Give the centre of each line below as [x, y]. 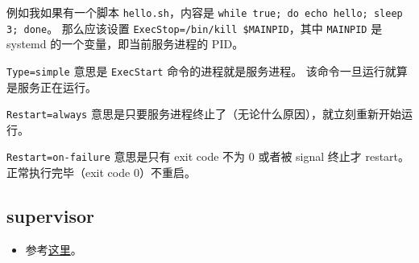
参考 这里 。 [54, 249]
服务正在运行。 [57, 86]
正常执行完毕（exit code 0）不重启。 [101, 173]
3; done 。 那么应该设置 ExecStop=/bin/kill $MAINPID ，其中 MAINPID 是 [195, 28]
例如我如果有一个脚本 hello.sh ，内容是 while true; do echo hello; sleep [205, 12]
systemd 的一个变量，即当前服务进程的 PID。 [125, 44]
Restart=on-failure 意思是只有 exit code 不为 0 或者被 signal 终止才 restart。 [208, 156]
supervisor [51, 216]
